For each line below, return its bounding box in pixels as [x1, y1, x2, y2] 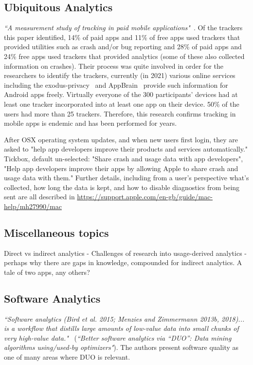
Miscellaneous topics [4, 225, 109, 240]
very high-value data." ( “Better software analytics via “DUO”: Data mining [4, 332, 232, 343]
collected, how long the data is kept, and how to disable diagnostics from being [4, 182, 240, 192]
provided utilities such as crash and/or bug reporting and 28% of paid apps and [4, 41, 242, 52]
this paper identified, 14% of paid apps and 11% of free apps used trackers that [4, 32, 240, 42]
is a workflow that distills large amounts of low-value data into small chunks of [4, 323, 239, 333]
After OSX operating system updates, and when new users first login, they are [4, 134, 238, 144]
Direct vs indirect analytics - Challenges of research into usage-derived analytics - [4, 248, 247, 258]
